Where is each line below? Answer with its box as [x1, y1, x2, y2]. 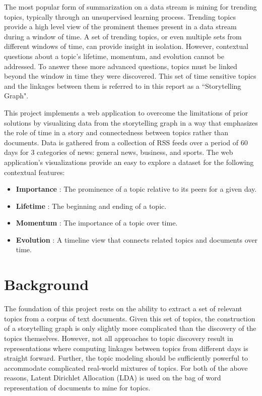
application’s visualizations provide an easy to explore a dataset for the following [4, 156, 254, 167]
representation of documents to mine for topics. [4, 382, 151, 392]
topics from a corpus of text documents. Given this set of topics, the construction [4, 313, 255, 323]
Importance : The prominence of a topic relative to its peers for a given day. [16, 184, 257, 194]
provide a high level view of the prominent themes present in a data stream [4, 21, 237, 32]
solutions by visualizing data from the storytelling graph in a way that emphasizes [4, 117, 258, 128]
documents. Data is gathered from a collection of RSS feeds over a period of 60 [4, 137, 248, 147]
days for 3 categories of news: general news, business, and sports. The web [4, 147, 233, 157]
